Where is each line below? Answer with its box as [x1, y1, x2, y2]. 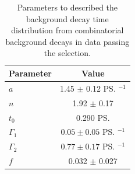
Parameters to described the [17, 1, 118, 13]
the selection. [44, 47, 91, 59]
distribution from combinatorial [11, 24, 124, 36]
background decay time [26, 12, 109, 25]
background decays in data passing [5, 35, 130, 47]
